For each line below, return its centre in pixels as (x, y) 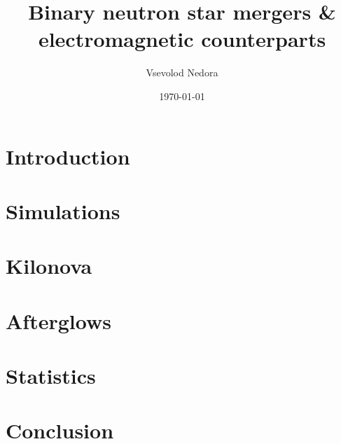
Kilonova (49, 266)
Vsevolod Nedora (182, 72)
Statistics (51, 375)
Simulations (63, 210)
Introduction (68, 156)
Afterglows (58, 320)
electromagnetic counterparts (182, 39)
